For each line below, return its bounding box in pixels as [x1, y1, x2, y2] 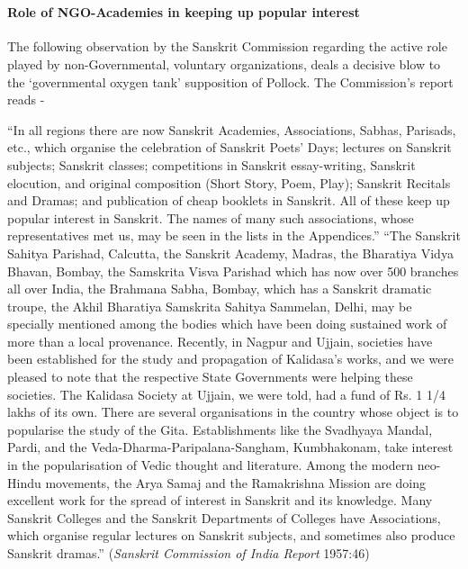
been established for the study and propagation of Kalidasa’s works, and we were [7, 349, 454, 368]
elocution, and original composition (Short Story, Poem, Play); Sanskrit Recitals [7, 173, 451, 192]
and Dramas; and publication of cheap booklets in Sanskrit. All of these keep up [7, 191, 450, 210]
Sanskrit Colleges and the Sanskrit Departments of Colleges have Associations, [7, 508, 441, 527]
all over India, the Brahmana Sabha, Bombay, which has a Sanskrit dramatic [7, 279, 432, 298]
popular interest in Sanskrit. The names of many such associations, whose [7, 208, 414, 227]
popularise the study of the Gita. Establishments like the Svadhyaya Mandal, [7, 420, 433, 438]
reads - [7, 90, 45, 109]
